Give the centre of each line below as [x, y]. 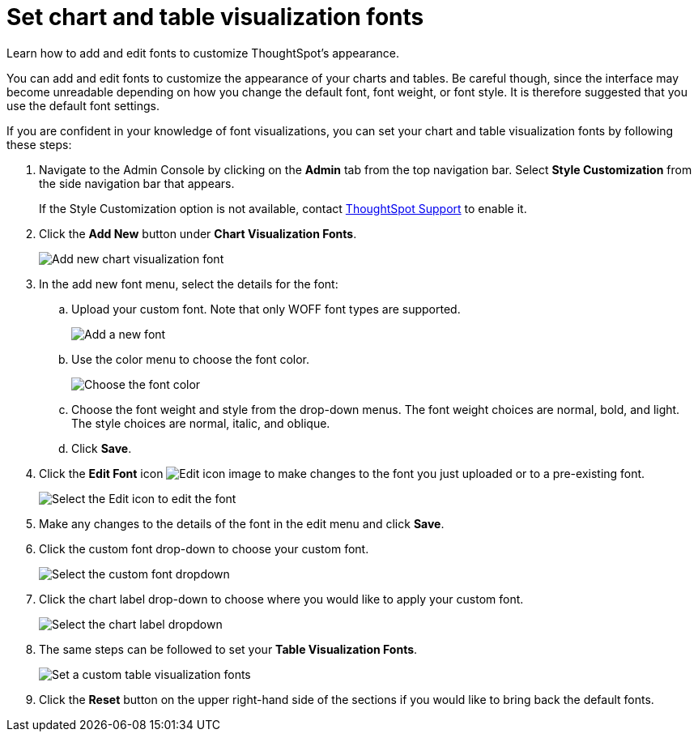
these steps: [39, 144]
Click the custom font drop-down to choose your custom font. [204, 548]
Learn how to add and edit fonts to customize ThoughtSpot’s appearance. [203, 53]
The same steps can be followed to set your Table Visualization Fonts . [228, 649]
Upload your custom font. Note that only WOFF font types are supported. [266, 309]
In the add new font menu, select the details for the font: [189, 284]
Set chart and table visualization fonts [215, 17]
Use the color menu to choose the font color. [191, 359]
